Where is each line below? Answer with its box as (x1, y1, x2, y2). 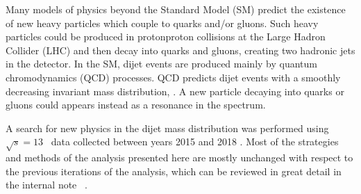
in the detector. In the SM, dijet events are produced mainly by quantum (6, 56, 317, 71)
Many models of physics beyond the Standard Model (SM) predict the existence (6, 2, 346, 16)
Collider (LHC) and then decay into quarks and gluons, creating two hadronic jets (6, 42, 355, 57)
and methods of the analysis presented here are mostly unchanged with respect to (6, 150, 353, 165)
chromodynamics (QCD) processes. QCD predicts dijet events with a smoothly (6, 70, 341, 84)
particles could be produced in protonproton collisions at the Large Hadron (6, 29, 326, 44)
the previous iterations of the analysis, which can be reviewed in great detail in (6, 163, 342, 178)
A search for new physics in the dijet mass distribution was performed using (6, 120, 329, 135)
